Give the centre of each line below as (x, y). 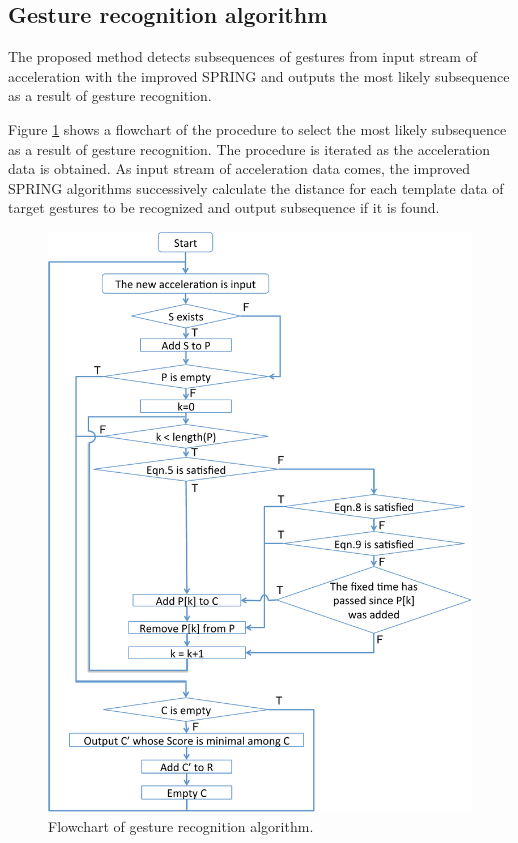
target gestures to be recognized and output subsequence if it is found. (224, 207)
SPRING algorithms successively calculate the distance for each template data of (256, 187)
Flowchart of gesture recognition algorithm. (181, 825)
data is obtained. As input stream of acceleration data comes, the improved (239, 168)
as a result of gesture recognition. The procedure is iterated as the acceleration (249, 148)
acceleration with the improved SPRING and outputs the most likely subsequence (259, 75)
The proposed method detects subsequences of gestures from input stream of (242, 56)
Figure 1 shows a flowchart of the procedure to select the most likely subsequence (257, 128)
